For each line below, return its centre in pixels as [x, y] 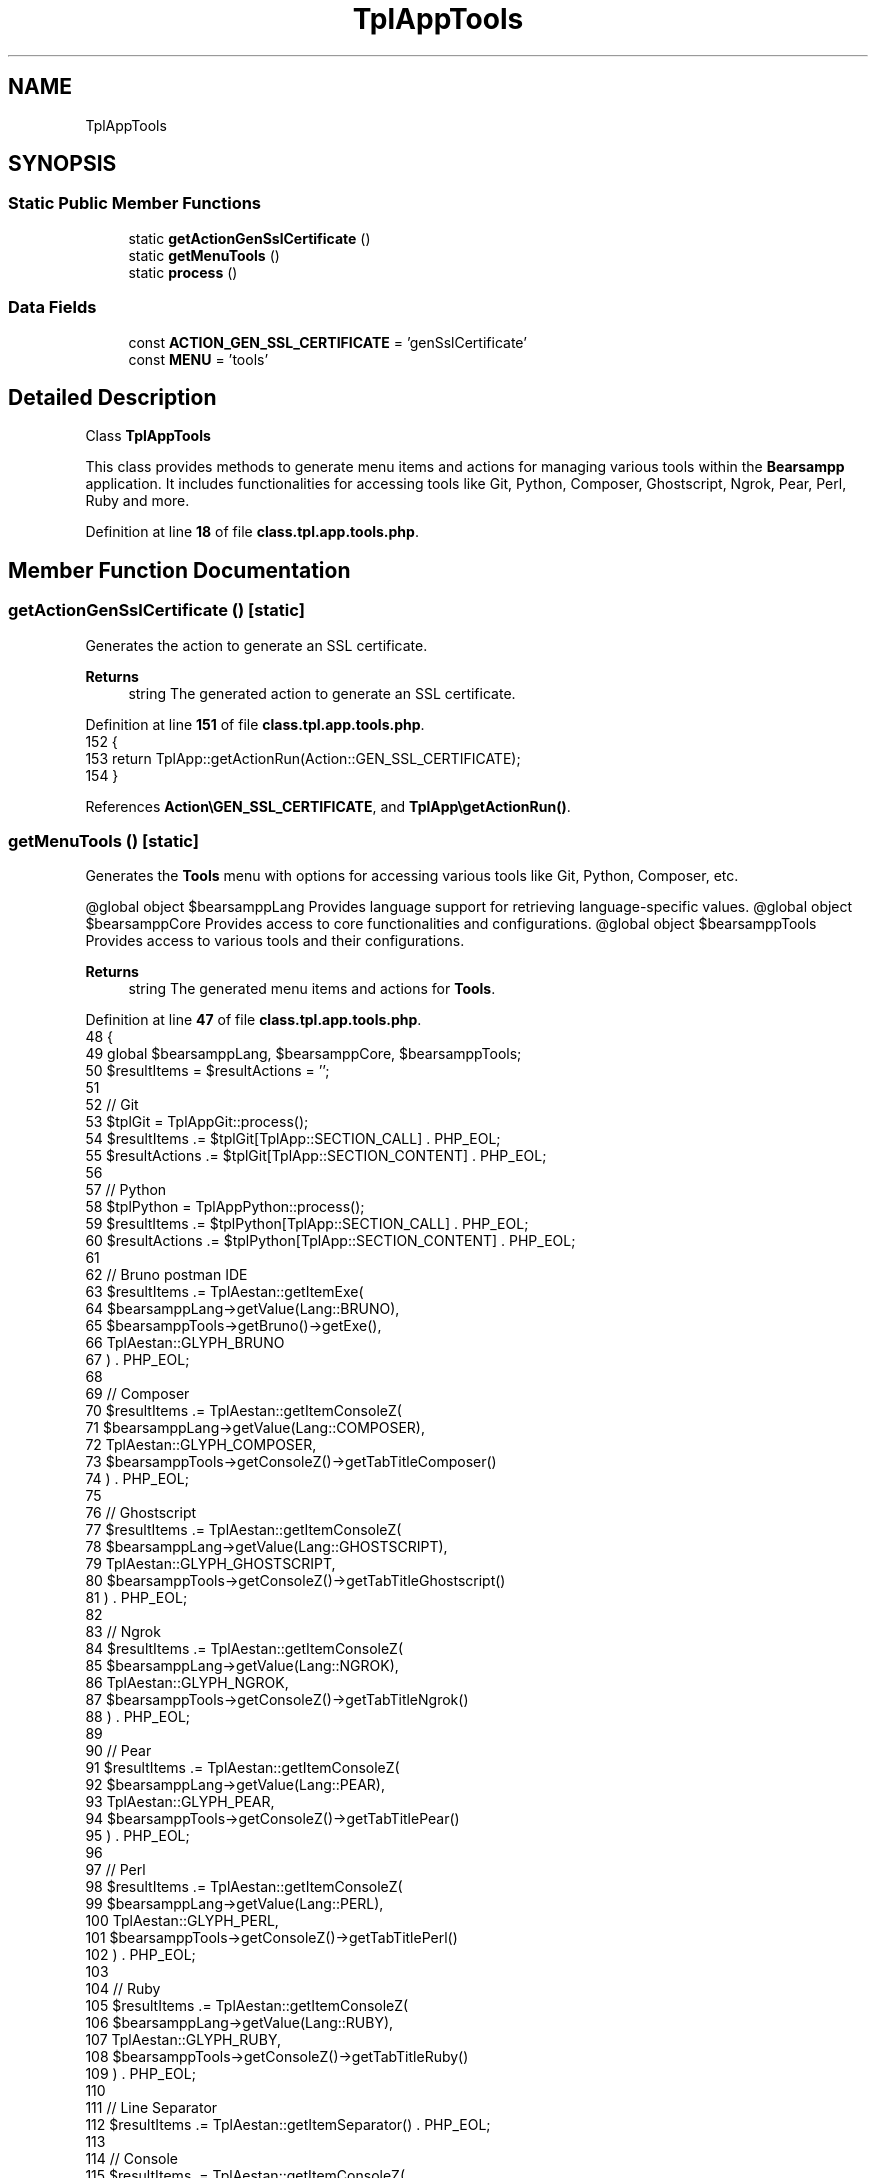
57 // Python [126, 1190]
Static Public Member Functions [135, 203]
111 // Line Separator [151, 2108]
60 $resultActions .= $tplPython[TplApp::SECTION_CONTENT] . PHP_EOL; [330, 1241]
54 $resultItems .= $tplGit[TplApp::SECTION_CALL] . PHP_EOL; [293, 1139]
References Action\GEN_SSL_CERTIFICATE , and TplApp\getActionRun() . [328, 806]
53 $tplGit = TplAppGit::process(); [197, 1122]
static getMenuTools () [204, 255]
